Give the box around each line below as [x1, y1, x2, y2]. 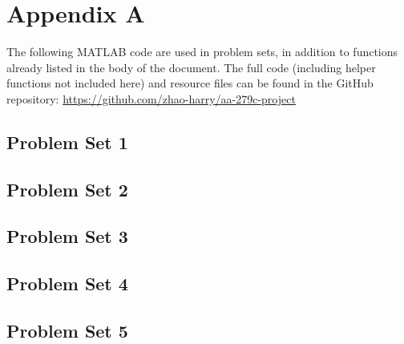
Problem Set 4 [6, 271, 128, 296]
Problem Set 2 [6, 176, 128, 201]
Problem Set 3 [6, 224, 128, 249]
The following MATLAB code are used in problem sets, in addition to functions [6, 43, 398, 60]
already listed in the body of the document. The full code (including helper [6, 59, 376, 75]
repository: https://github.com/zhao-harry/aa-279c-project [6, 90, 296, 107]
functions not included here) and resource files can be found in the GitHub [6, 75, 374, 91]
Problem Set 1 [6, 129, 128, 154]
